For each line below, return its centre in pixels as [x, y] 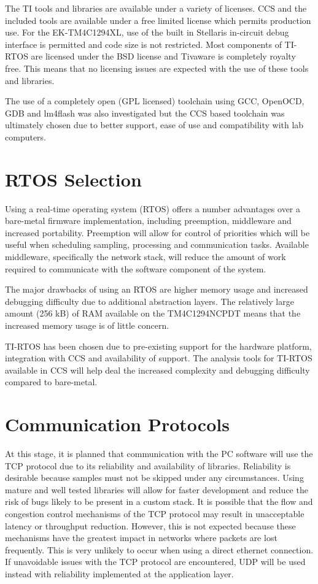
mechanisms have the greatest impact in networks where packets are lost [141, 538]
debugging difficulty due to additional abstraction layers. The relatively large [149, 301]
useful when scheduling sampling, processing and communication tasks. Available [157, 244]
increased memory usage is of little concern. [87, 325]
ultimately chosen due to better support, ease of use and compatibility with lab [154, 125]
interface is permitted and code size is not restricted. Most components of [143, 44]
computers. [26, 136]
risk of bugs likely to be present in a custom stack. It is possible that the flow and [159, 501]
